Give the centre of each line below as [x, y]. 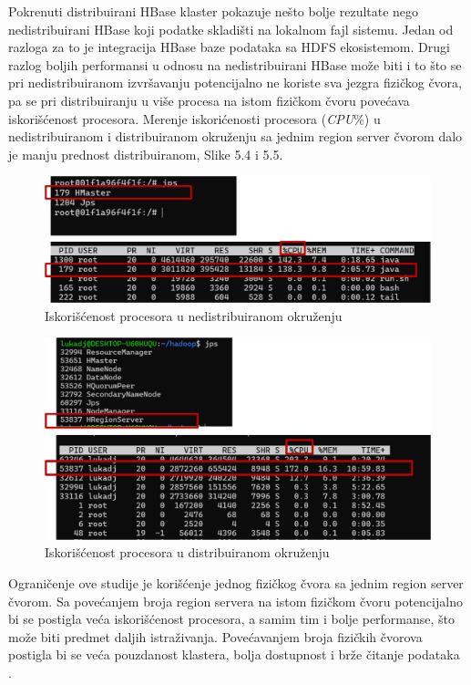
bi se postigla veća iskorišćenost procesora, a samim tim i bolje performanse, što [232, 619]
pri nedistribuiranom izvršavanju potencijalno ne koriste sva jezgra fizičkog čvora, [235, 83]
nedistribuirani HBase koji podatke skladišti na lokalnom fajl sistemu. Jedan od [231, 29]
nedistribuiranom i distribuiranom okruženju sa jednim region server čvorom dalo [235, 136]
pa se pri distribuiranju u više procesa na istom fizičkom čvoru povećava [209, 100]
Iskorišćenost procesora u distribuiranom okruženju [187, 552]
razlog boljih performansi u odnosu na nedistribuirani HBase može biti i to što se [235, 64]
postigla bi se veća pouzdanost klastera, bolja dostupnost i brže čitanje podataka [234, 654]
